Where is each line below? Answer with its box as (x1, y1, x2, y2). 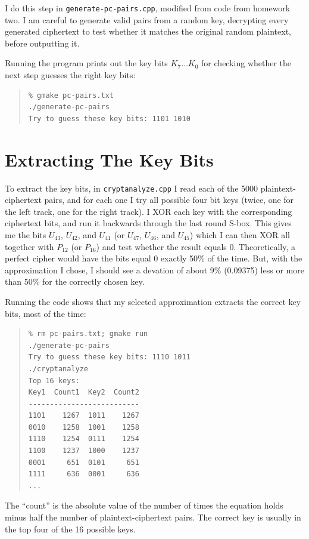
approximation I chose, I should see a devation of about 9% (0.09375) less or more (5, 263, 304, 276)
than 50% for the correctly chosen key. (5, 275, 145, 288)
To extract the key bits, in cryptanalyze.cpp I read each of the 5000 (5, 181, 258, 194)
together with (5, 240, 54, 252)
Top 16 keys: (28, 376, 80, 385)
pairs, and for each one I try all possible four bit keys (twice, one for (44, 193, 294, 206)
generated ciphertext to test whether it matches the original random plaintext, (5, 25, 292, 38)
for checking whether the (201, 57, 292, 69)
